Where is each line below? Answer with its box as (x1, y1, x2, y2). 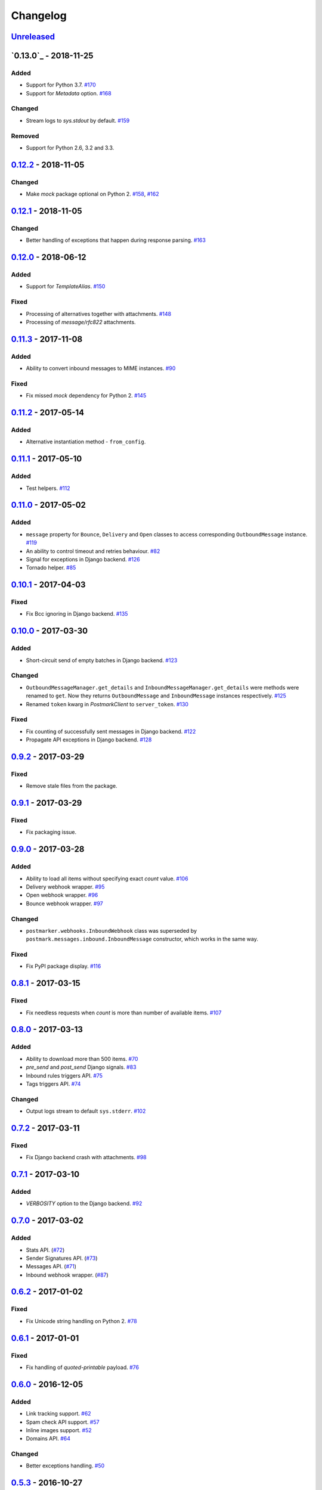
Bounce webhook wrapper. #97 (26, 900, 104, 907)
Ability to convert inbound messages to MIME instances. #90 (26, 365, 176, 372)
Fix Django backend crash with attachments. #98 (26, 1154, 147, 1161)
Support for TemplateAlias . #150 (26, 283, 106, 290)
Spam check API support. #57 (26, 1418, 100, 1426)
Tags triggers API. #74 (26, 1080, 81, 1087)
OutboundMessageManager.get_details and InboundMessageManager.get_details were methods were (26, 684, 299, 691)
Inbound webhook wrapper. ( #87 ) (26, 1271, 109, 1278)
